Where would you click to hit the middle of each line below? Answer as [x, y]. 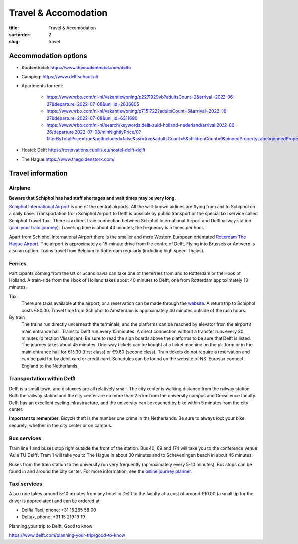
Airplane [20, 188]
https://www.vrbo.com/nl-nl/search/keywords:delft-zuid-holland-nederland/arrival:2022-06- [142, 125]
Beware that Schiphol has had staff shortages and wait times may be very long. [93, 198]
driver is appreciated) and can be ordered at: [55, 501]
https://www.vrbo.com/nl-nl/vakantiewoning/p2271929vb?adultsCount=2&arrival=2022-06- [141, 97]
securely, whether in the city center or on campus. [61, 425]
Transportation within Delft [42, 379]
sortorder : [20, 34]
